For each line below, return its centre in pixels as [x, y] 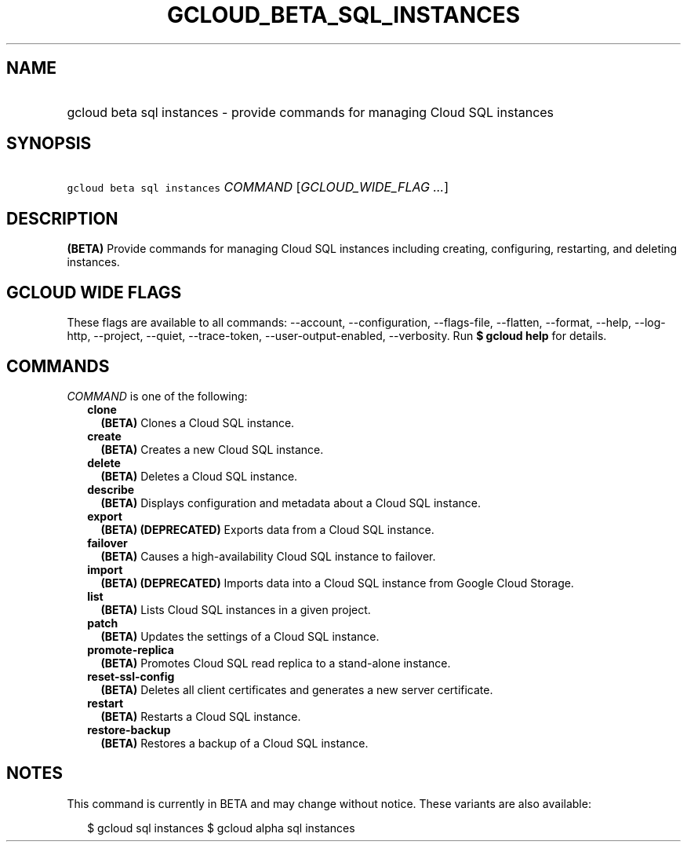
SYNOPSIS [49, 144]
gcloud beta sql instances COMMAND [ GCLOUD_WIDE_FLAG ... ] [258, 187]
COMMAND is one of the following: [157, 396]
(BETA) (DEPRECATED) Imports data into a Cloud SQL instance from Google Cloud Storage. [337, 583]
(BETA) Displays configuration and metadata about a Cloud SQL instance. [291, 503]
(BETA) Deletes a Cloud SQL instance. [199, 476]
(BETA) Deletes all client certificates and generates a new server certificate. [297, 689]
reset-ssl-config [131, 676]
